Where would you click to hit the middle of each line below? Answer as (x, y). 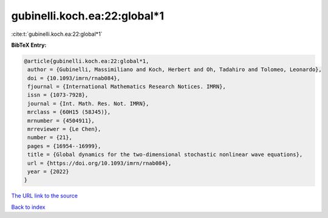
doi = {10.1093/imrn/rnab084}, (74, 78)
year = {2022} (48, 172)
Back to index (28, 207)
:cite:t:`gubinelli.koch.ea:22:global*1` (57, 34)
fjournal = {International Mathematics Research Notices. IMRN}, (127, 87)
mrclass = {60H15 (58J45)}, (69, 112)
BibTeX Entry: (29, 45)
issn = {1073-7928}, (58, 95)
